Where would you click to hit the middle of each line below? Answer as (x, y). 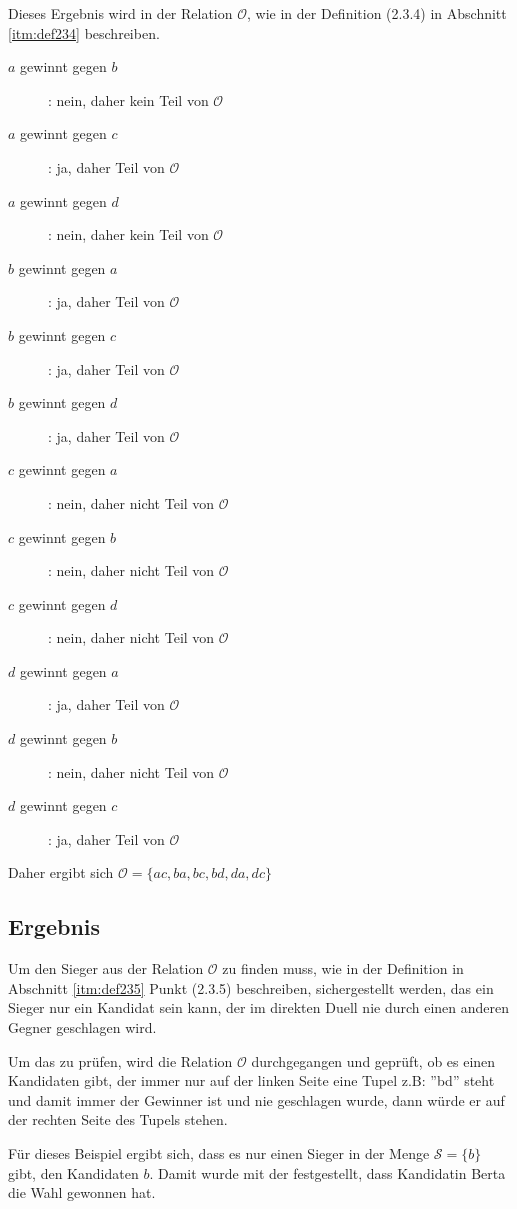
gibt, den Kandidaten (73, 1172)
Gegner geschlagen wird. (82, 1027)
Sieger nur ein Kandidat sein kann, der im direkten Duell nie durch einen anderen (259, 1007)
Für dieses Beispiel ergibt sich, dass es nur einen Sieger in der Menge (219, 1152)
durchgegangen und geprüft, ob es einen (373, 1060)
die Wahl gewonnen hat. (82, 1192)
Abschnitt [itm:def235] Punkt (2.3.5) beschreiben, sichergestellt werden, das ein (251, 987)
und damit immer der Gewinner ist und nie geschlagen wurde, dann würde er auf (256, 1099)
